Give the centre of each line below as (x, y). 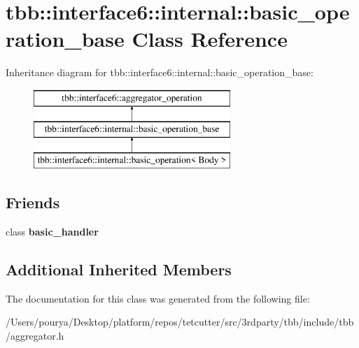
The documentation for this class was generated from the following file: (158, 298)
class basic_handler (52, 232)
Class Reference (210, 39)
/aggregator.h (35, 336)
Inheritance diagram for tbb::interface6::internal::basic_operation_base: (160, 72)
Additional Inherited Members (119, 269)
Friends (33, 202)
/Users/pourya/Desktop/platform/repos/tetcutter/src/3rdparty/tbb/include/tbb (180, 322)
